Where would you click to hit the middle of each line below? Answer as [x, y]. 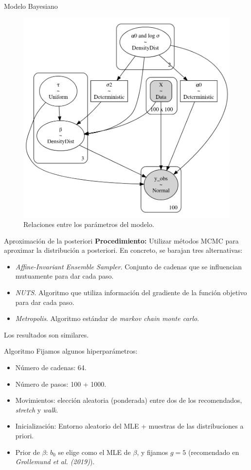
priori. [25, 436]
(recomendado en [214, 452]
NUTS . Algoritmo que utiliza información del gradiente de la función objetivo [131, 292]
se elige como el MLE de [94, 452]
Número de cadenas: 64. [51, 367]
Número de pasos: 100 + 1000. [61, 384]
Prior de [27, 452]
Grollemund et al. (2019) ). [55, 461]
